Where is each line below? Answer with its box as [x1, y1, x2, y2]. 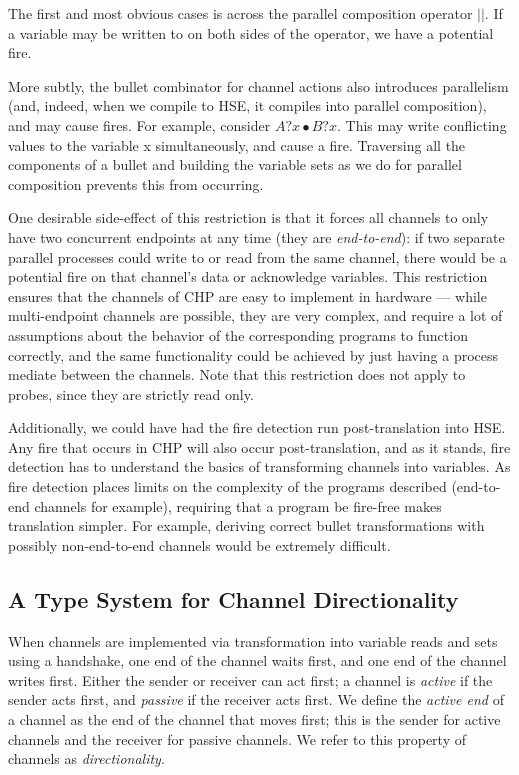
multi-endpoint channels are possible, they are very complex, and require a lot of [8, 305, 503, 326]
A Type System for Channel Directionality [8, 583, 459, 614]
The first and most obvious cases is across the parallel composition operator [8, 3, 473, 23]
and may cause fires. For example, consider [8, 114, 271, 135]
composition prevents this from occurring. [8, 173, 264, 194]
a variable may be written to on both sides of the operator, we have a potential [8, 22, 494, 43]
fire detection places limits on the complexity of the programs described [8, 476, 447, 497]
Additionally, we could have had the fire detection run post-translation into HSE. [8, 417, 506, 438]
